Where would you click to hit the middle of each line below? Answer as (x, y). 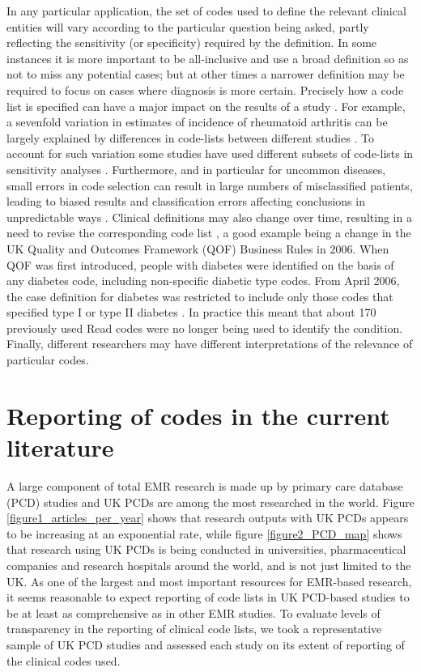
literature (60, 447)
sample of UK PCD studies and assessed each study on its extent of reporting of (206, 644)
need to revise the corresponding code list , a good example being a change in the (209, 233)
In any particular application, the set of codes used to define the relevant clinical (206, 11)
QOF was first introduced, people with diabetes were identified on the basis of (200, 264)
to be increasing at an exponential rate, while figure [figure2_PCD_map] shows (204, 533)
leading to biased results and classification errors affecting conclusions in (186, 201)
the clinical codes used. (64, 660)
